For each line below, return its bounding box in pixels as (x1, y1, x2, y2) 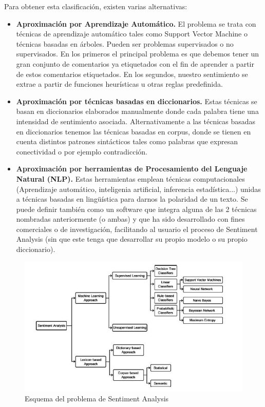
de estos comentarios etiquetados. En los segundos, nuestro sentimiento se (16, 68, 248, 79)
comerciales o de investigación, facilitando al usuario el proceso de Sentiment (16, 223, 258, 234)
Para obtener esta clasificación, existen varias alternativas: (4, 1, 187, 11)
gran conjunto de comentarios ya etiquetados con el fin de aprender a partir (16, 58, 254, 69)
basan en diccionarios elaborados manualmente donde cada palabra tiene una (16, 106, 259, 117)
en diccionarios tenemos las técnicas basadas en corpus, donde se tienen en (16, 126, 251, 137)
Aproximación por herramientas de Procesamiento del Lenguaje (16, 163, 248, 174)
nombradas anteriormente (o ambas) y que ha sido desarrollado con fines (16, 214, 245, 224)
